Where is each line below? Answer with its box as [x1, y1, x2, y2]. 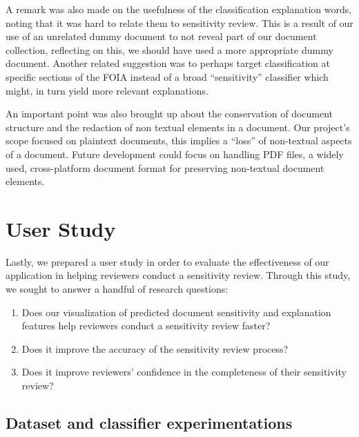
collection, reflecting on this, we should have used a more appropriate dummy [6, 42, 333, 57]
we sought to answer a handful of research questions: [6, 282, 229, 296]
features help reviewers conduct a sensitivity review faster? [21, 318, 271, 333]
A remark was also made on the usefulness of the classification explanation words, [6, 2, 352, 16]
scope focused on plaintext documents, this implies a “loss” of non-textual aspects [6, 133, 352, 148]
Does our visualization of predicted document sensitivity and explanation [21, 304, 331, 319]
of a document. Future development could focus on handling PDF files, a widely [6, 146, 344, 161]
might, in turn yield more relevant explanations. [6, 83, 208, 97]
